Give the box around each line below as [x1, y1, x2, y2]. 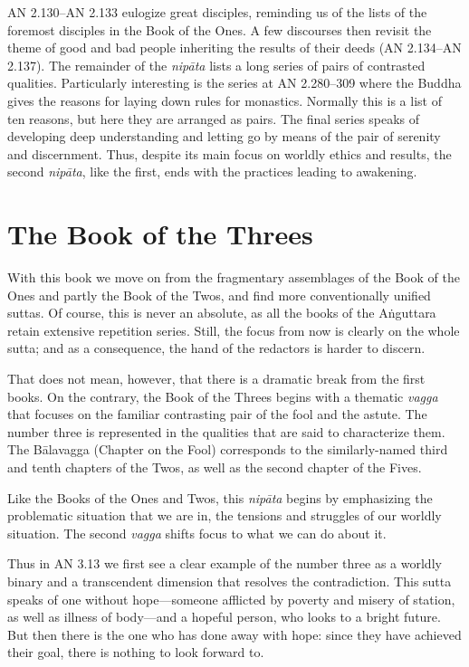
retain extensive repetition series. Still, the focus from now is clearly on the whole [7, 320, 460, 339]
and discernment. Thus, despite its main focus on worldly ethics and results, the [7, 144, 452, 163]
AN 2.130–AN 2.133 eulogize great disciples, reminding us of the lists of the [7, 3, 427, 21]
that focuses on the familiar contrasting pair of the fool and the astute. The [7, 405, 427, 424]
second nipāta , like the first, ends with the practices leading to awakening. [7, 162, 417, 181]
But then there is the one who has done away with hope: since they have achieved [7, 624, 462, 643]
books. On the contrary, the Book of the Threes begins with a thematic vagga [7, 386, 438, 405]
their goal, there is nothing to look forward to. [7, 643, 264, 662]
